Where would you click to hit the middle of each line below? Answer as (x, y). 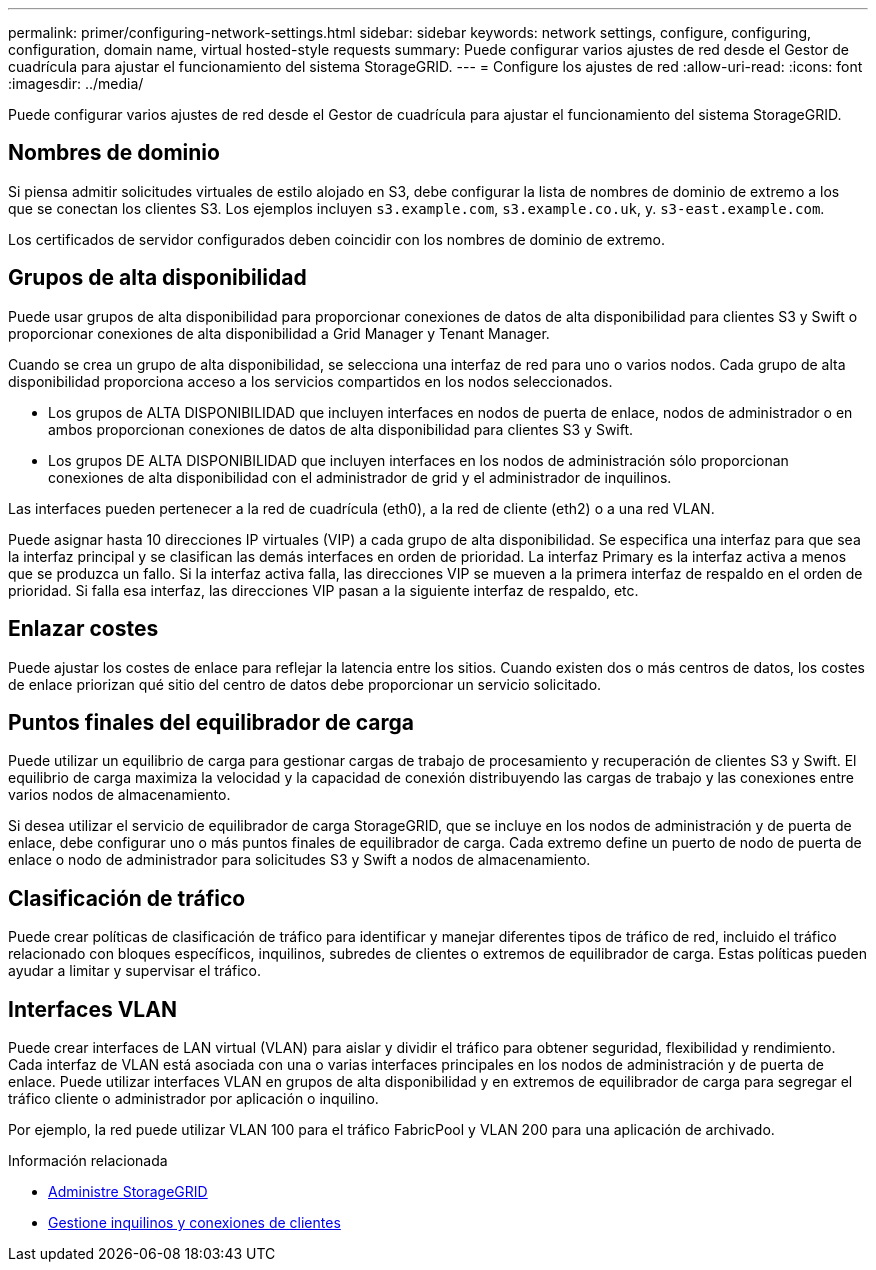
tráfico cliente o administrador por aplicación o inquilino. (193, 1099)
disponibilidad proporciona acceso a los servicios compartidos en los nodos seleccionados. (310, 381)
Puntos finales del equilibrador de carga (211, 722)
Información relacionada (88, 1161)
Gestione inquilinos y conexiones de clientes (194, 1223)
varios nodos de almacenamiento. (119, 795)
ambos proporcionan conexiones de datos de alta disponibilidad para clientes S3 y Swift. (341, 429)
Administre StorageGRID (128, 1192)
